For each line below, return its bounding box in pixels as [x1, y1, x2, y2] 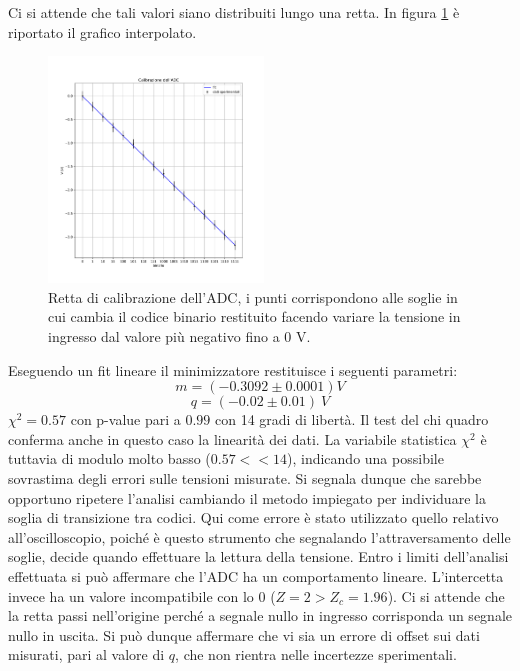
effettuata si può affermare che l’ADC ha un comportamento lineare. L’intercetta [8, 566, 504, 586]
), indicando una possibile [287, 448, 444, 469]
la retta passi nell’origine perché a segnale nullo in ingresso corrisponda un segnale [8, 605, 512, 626]
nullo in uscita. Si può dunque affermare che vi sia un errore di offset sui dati [8, 624, 480, 645]
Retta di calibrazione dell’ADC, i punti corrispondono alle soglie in [48, 286, 458, 307]
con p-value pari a [70, 409, 181, 430]
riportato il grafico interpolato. [8, 21, 197, 42]
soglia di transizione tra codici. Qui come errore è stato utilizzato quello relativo [8, 507, 499, 528]
